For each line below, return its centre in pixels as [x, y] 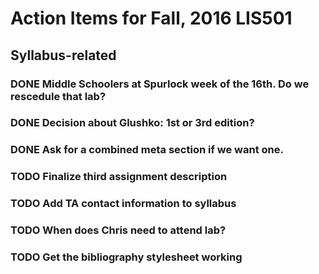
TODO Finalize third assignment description [119, 177]
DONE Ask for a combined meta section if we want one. [147, 150]
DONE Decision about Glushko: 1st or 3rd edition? [132, 123]
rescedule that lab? [58, 96]
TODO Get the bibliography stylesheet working [126, 257]
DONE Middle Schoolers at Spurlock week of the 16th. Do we [160, 84]
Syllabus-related [63, 55]
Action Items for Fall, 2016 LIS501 [151, 18]
